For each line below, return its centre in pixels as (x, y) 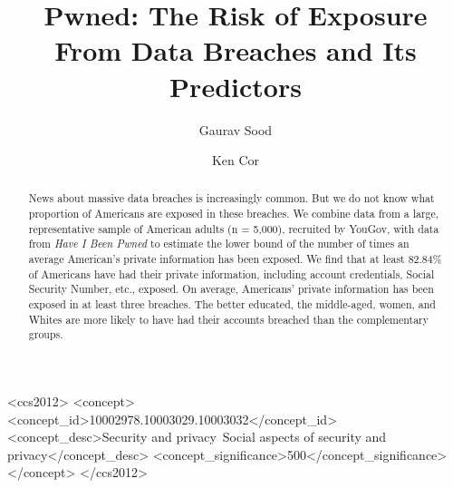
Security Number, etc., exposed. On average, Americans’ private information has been (231, 289)
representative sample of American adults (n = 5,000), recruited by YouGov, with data (234, 228)
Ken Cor (236, 160)
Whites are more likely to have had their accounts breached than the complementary (229, 319)
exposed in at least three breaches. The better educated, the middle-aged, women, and (232, 304)
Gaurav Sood (236, 129)
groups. (46, 334)
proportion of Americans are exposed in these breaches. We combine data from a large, (234, 214)
